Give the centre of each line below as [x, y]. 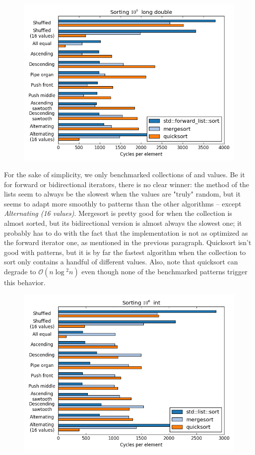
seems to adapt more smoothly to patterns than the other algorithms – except [123, 203]
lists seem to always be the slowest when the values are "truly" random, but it [122, 194]
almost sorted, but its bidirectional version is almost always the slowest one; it [123, 223]
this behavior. [25, 282]
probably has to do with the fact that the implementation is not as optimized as [126, 232]
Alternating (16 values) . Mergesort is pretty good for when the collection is [118, 213]
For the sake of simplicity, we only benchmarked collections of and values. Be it [125, 174]
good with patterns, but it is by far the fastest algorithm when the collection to [125, 252]
